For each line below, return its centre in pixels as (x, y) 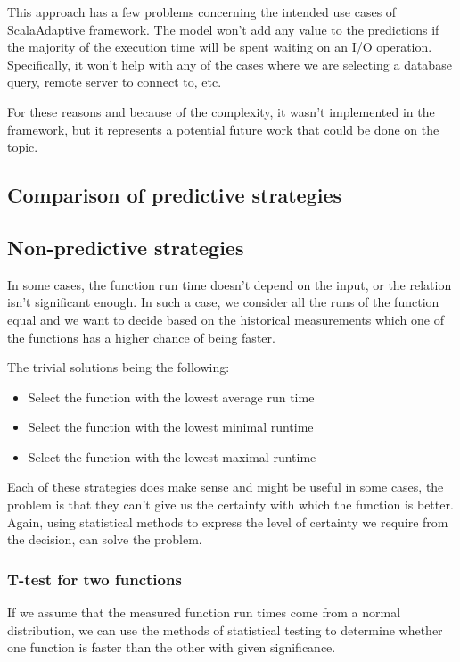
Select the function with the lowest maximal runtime (172, 456)
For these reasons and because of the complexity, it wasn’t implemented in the (221, 111)
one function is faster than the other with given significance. (172, 647)
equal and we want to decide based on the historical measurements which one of (226, 319)
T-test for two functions (94, 579)
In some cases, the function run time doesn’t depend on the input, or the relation (230, 284)
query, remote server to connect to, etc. (115, 82)
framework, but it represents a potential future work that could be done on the (223, 129)
